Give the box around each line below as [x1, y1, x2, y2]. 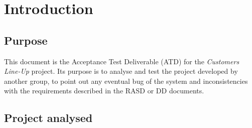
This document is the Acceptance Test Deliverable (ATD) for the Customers [4, 56, 239, 66]
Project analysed [4, 110, 93, 125]
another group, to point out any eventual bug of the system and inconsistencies [4, 75, 248, 86]
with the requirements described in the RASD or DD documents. [4, 85, 204, 96]
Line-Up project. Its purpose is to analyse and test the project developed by [4, 66, 238, 76]
